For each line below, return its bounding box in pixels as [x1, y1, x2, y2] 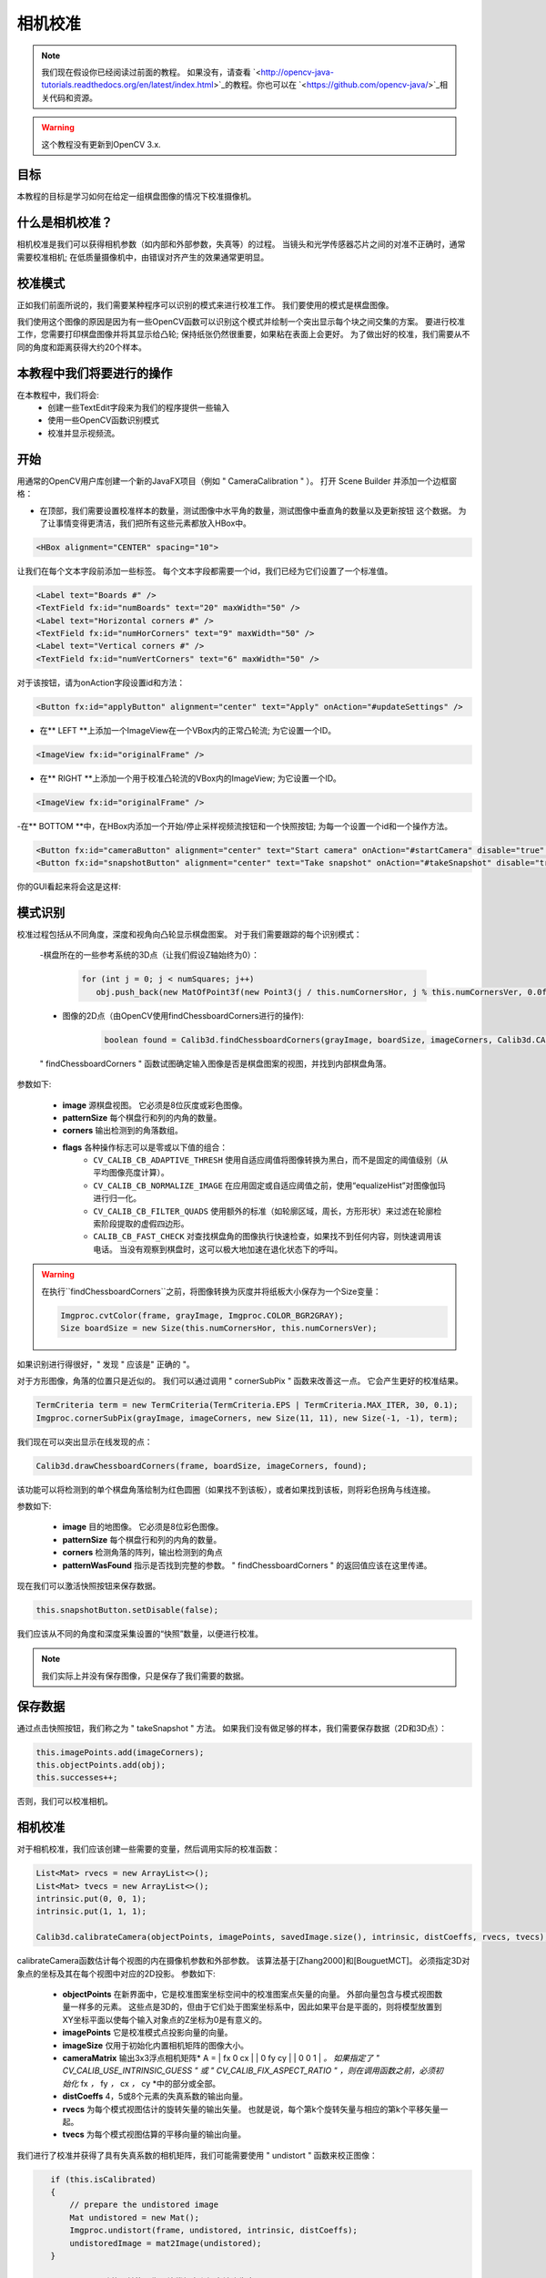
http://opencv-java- [260, 67, 334, 77]
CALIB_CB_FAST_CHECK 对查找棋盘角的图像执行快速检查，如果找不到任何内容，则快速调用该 [93, 1231, 442, 1242]
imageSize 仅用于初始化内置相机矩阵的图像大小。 [62, 2039, 249, 2050]
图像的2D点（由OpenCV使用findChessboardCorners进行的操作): [62, 1010, 305, 1021]
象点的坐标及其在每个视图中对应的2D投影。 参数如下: [16, 1968, 216, 1979]
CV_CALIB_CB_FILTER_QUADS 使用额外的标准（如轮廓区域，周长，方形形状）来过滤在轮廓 [93, 1206, 434, 1216]
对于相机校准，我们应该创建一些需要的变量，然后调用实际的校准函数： [16, 1843, 280, 1854]
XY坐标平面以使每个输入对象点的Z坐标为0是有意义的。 [62, 2014, 268, 2025]
